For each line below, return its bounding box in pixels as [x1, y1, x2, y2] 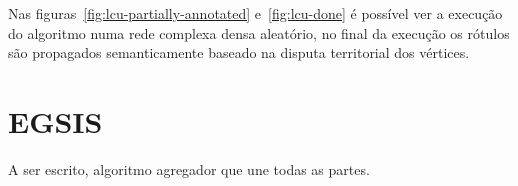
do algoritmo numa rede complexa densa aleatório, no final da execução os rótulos [8, 22, 510, 43]
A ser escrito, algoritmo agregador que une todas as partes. [8, 158, 370, 179]
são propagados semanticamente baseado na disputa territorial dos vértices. [8, 42, 470, 63]
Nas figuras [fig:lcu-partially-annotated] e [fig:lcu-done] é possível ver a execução [8, 3, 503, 23]
